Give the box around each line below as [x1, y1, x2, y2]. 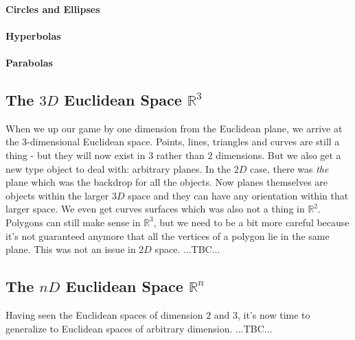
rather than [156, 147, 205, 162]
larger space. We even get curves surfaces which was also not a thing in [5, 202, 305, 216]
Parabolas [5, 55, 53, 69]
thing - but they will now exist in [5, 147, 146, 162]
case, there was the [249, 161, 329, 175]
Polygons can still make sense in [5, 215, 141, 229]
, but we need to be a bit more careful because [153, 215, 350, 229]
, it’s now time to [238, 307, 310, 321]
